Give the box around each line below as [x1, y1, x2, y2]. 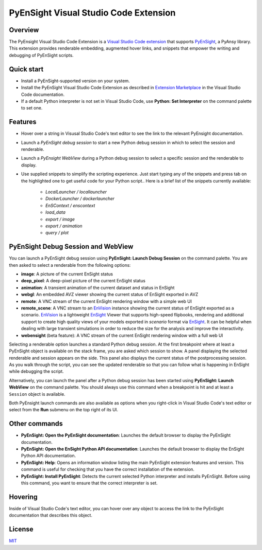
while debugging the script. [9, 368, 64, 374]
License [9, 525, 33, 533]
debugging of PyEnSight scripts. [9, 52, 74, 58]
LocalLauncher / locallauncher [45, 189, 107, 195]
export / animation [45, 223, 82, 229]
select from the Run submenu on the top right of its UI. [9, 407, 118, 413]
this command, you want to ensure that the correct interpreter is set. [21, 480, 158, 486]
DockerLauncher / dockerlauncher [45, 196, 115, 202]
